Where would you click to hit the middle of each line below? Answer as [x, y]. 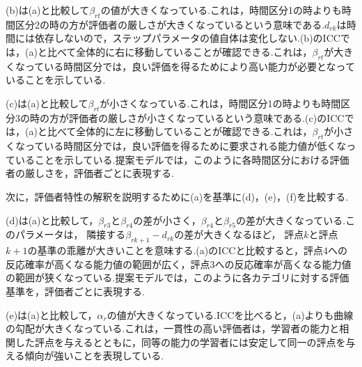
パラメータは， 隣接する [70, 234]
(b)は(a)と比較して [48, 10]
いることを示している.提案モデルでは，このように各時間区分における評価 [182, 159]
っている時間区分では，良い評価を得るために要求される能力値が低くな [186, 146]
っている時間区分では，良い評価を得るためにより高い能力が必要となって [190, 66]
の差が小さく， [167, 220]
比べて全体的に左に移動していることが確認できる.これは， [180, 131]
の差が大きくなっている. [291, 220]
